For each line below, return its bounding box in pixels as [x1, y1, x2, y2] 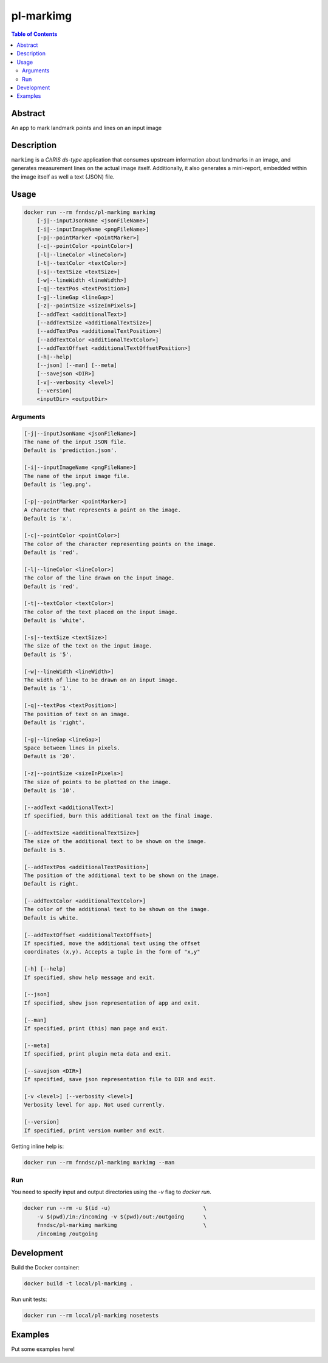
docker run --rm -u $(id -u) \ [24, 1204, 207, 1212]
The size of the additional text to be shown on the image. [24, 838, 207, 845]
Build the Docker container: [11, 1264, 80, 1271]
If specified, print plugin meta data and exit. [24, 1051, 172, 1057]
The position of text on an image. [24, 711, 130, 717]
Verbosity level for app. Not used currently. [24, 1101, 165, 1109]
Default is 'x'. [24, 515, 73, 522]
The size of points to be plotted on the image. [24, 778, 172, 785]
